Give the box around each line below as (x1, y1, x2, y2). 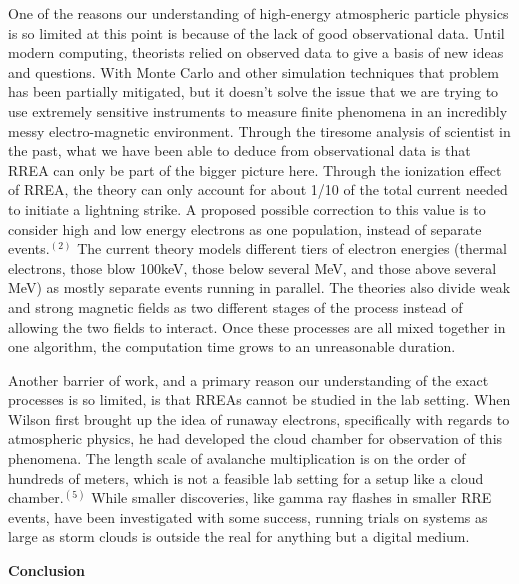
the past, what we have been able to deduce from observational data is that (8, 140, 471, 161)
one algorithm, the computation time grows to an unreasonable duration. (8, 336, 456, 357)
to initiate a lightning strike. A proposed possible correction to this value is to (8, 198, 486, 219)
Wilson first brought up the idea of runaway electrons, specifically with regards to (8, 408, 510, 429)
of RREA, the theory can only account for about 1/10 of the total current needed (8, 179, 508, 200)
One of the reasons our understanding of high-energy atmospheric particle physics (8, 3, 509, 23)
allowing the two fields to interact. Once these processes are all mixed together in (8, 316, 506, 337)
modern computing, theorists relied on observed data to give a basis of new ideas (8, 42, 504, 63)
